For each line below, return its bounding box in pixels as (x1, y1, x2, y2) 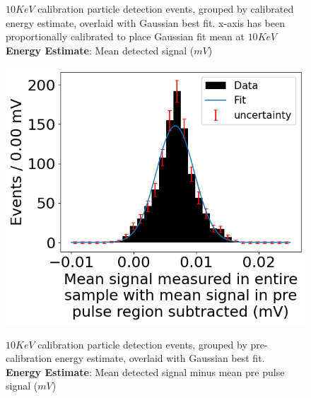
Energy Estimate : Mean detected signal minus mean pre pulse (6, 364, 285, 379)
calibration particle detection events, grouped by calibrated (37, 1, 294, 16)
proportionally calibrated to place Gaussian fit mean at (6, 29, 245, 44)
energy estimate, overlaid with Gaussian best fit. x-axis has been (6, 15, 285, 30)
